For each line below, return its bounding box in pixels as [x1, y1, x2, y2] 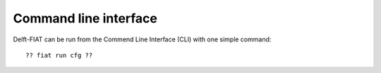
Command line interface [13, 11, 158, 26]
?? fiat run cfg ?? [25, 51, 93, 59]
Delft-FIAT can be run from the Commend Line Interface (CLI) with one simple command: [13, 35, 272, 44]
